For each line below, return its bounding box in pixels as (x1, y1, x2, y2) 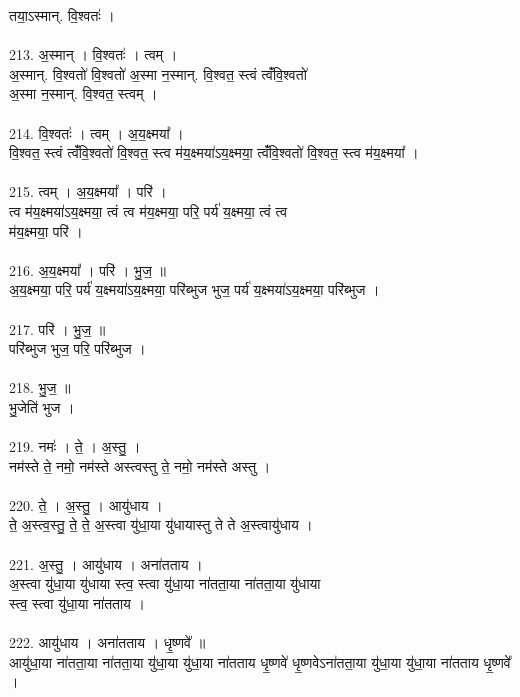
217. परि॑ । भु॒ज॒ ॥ (9, 318, 106, 339)
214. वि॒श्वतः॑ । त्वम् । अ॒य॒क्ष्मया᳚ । (9, 122, 184, 143)
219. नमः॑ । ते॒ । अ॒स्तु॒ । (9, 436, 141, 457)
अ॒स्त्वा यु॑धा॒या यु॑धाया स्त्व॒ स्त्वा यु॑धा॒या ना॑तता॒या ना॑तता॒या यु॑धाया (9, 573, 321, 594)
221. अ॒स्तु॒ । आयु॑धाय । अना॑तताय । (9, 553, 203, 574)
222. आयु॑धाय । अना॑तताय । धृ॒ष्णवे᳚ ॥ (9, 632, 206, 652)
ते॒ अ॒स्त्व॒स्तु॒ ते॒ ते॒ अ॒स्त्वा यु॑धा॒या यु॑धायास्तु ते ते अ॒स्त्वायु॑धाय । (9, 514, 313, 535)
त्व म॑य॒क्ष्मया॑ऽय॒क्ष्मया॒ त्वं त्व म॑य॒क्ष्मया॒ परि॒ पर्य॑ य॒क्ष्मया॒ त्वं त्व (9, 200, 288, 221)
